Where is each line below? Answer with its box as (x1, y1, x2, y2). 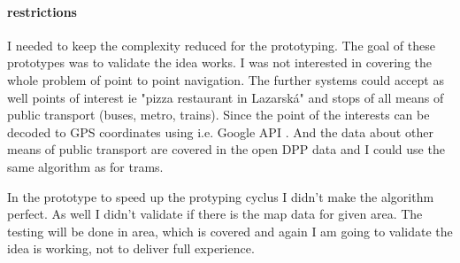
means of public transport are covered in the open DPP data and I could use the (7, 140, 445, 159)
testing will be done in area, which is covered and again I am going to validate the (7, 221, 453, 240)
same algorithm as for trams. (7, 157, 164, 175)
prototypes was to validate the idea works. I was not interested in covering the (7, 53, 432, 72)
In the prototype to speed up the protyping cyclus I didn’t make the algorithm (7, 187, 434, 205)
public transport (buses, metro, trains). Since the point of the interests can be (7, 105, 430, 124)
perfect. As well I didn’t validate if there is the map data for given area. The (7, 205, 423, 223)
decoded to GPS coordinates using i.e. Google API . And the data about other (7, 122, 433, 141)
